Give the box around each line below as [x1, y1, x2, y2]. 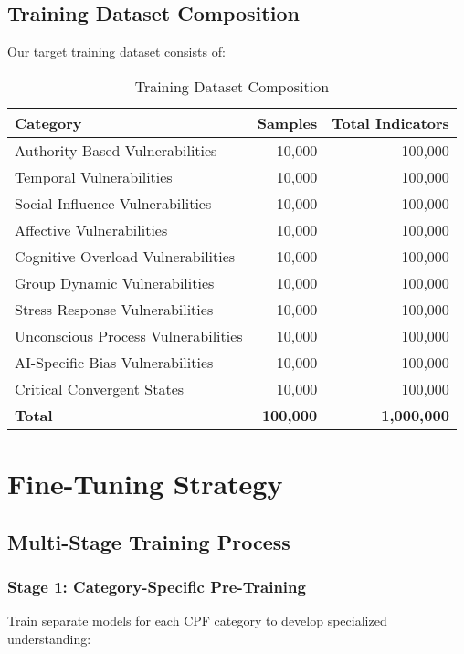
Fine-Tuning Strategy [7, 464, 283, 501]
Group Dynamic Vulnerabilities [15, 271, 215, 293]
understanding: [7, 628, 91, 648]
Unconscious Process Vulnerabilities [15, 324, 243, 346]
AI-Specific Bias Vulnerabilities [15, 351, 214, 373]
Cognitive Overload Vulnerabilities [15, 245, 236, 267]
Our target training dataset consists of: [7, 42, 226, 61]
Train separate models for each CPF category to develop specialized [7, 611, 387, 630]
